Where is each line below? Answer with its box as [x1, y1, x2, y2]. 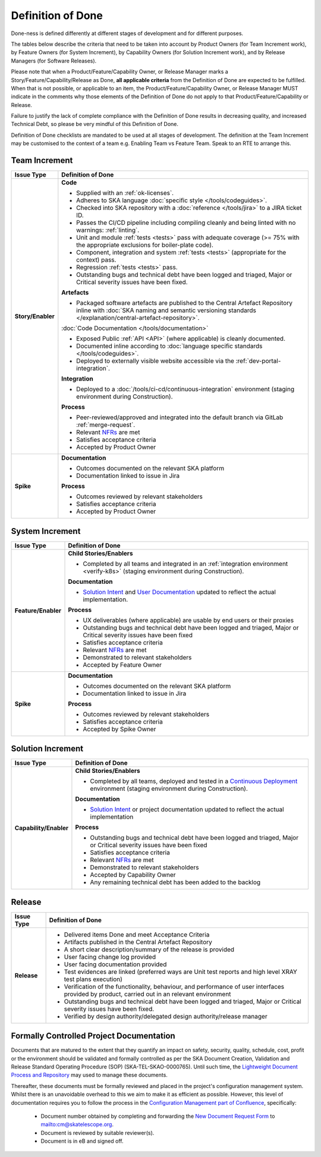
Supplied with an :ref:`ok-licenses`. [76, 189, 174, 197]
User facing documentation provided [64, 960, 167, 969]
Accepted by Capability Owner [90, 871, 176, 879]
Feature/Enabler [14, 606, 62, 615]
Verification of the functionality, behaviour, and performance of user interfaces [64, 982, 285, 991]
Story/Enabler [14, 312, 55, 320]
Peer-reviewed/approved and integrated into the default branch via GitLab [76, 413, 284, 422]
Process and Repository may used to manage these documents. [11, 1071, 168, 1079]
